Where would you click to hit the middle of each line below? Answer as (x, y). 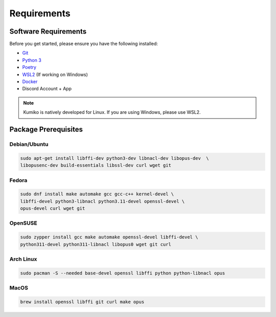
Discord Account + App (47, 89)
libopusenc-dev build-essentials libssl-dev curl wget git (96, 165)
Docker (30, 82)
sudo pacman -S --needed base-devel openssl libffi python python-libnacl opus (123, 273)
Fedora (18, 180)
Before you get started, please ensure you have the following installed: (84, 44)
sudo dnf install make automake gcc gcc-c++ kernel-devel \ (97, 194)
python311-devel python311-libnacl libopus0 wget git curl (96, 244)
